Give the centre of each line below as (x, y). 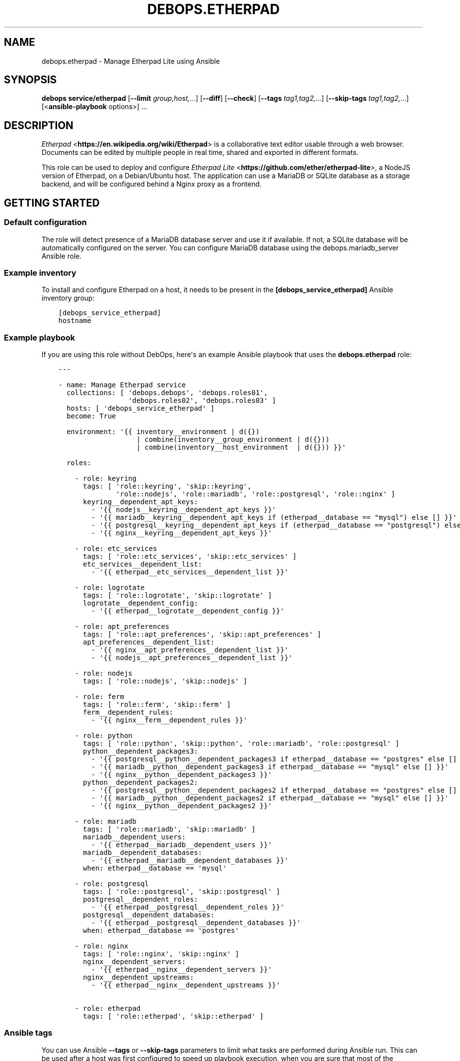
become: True (91, 416)
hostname (75, 321)
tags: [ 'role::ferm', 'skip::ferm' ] (157, 704)
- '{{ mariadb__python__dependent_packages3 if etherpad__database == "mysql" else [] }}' (270, 767)
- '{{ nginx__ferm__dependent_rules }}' (169, 720)
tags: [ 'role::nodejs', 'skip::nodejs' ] (165, 681)
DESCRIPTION (39, 125)
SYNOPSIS (30, 80)
